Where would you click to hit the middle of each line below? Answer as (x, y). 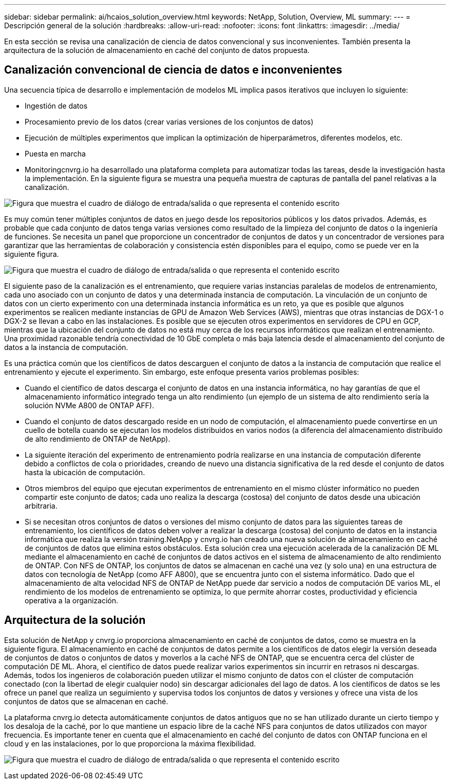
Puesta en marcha (55, 153)
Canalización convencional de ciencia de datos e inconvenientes (173, 70)
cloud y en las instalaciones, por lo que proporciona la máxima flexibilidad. (130, 743)
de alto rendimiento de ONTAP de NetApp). (98, 439)
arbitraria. (41, 506)
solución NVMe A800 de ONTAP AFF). (89, 405)
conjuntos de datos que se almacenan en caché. (86, 701)
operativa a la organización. (72, 600)
